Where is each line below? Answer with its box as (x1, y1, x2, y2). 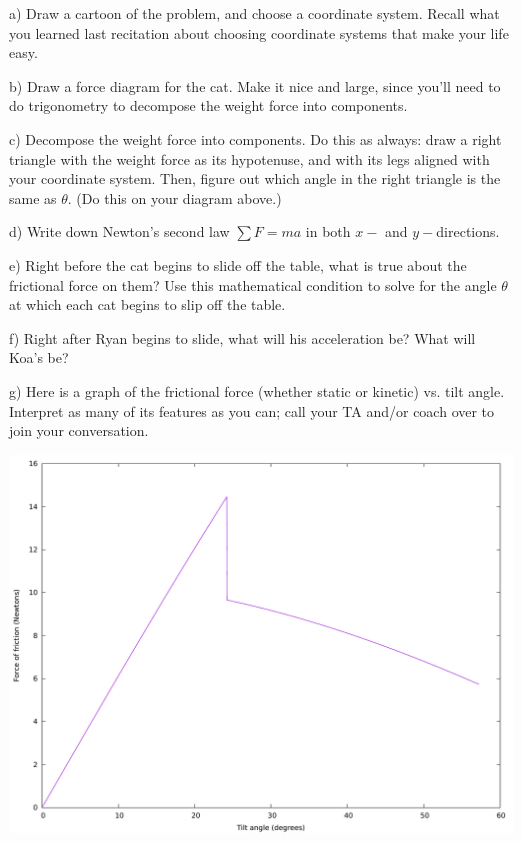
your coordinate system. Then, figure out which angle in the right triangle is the (9, 168, 501, 189)
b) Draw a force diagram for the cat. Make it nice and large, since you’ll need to (9, 75, 501, 96)
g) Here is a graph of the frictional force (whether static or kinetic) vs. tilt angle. (9, 380, 505, 401)
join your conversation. (9, 420, 149, 441)
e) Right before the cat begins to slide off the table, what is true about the (9, 254, 467, 275)
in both (305, 221, 351, 242)
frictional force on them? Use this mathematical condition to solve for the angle (9, 274, 497, 295)
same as (9, 187, 57, 208)
